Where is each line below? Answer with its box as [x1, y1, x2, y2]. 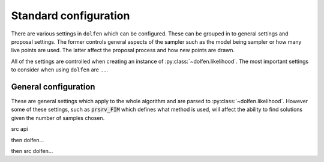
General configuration [11, 82, 95, 92]
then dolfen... [11, 136, 44, 143]
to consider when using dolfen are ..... [11, 66, 108, 73]
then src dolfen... [11, 147, 53, 154]
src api [11, 125, 28, 133]
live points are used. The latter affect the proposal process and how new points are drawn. [11, 47, 235, 54]
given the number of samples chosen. [11, 114, 105, 121]
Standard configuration [11, 9, 130, 22]
